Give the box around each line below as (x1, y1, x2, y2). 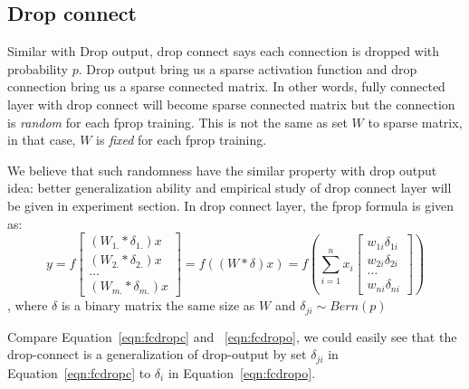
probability (7, 59, 68, 78)
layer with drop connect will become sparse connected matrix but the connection (7, 94, 455, 113)
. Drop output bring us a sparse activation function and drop (78, 59, 417, 78)
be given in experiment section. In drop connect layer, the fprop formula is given (7, 195, 455, 214)
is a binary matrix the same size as (61, 296, 255, 315)
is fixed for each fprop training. (96, 130, 267, 149)
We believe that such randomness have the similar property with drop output (7, 160, 437, 179)
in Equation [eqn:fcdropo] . (167, 363, 316, 382)
